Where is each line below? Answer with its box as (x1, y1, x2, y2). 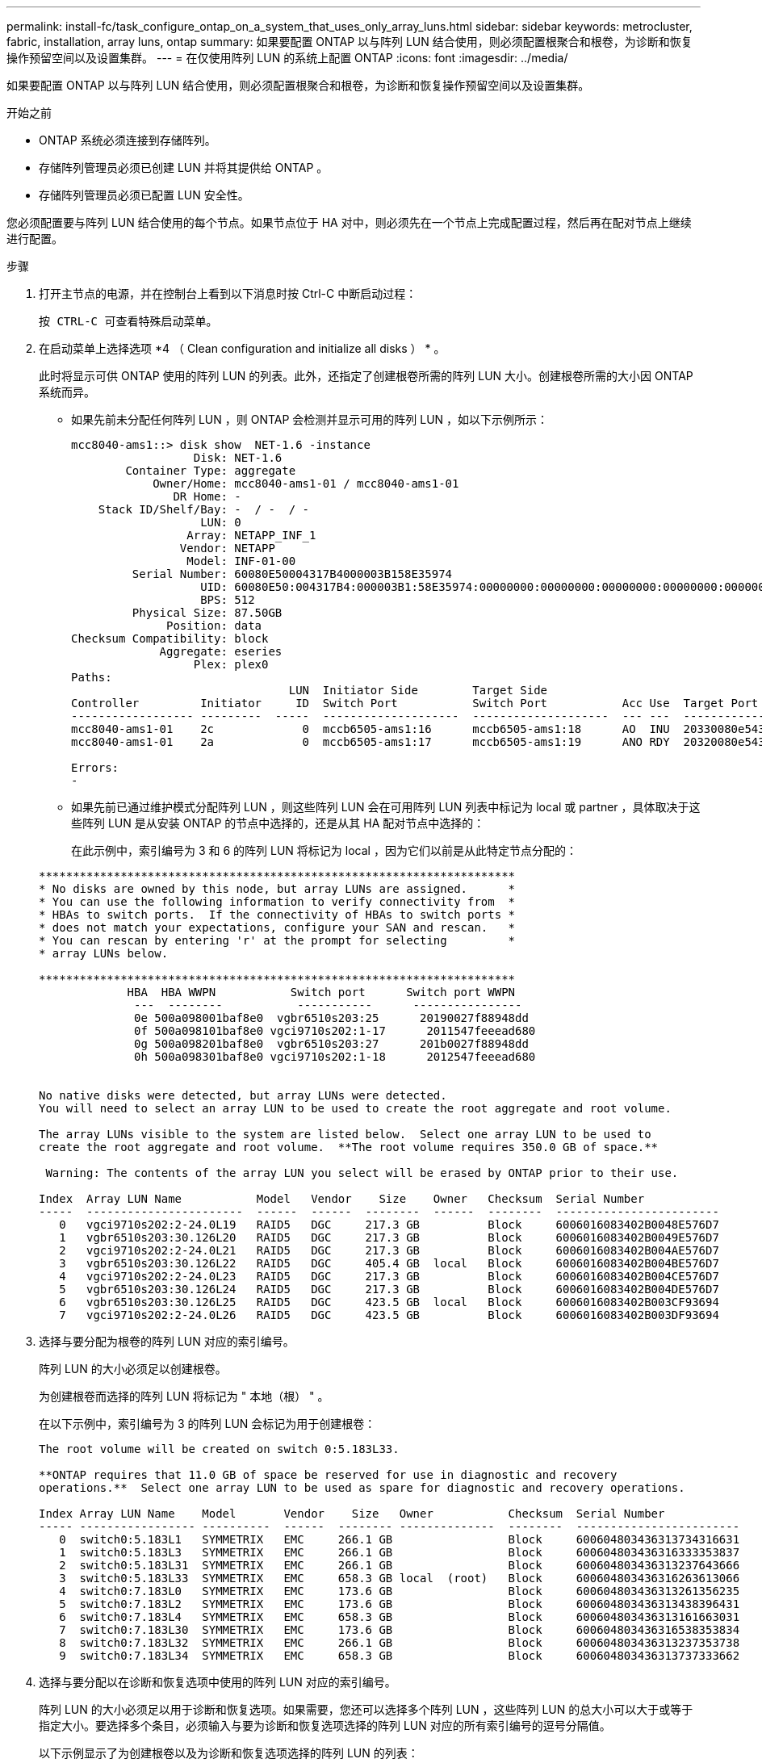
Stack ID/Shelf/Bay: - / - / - (98, 503, 310, 516)
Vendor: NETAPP (179, 542, 275, 555)
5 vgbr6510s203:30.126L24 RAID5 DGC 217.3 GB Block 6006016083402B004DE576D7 (59, 1283, 719, 1296)
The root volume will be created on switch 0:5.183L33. (39, 1443, 400, 1455)
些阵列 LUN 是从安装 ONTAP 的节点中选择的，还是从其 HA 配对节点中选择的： (71, 816, 485, 830)
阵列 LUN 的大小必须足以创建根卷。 (39, 1362, 227, 1376)
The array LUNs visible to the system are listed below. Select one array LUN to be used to (39, 1128, 651, 1141)
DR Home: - (173, 490, 241, 503)
